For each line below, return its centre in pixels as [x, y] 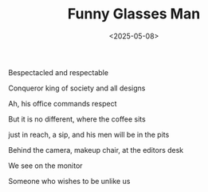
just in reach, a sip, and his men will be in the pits [89, 134]
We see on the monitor [45, 166]
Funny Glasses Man [134, 14]
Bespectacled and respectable [59, 72]
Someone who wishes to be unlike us [69, 181]
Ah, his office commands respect [63, 103]
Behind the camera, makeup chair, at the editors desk [96, 150]
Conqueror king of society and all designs [77, 88]
